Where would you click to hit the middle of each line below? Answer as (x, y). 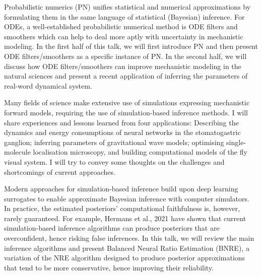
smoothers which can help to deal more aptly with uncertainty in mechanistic (124, 36)
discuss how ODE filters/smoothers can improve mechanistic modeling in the (123, 66)
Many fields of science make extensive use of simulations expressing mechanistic (127, 102)
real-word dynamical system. (48, 85)
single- (236, 142)
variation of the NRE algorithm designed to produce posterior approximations (125, 258)
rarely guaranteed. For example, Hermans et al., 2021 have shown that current (125, 218)
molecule (17, 152)
